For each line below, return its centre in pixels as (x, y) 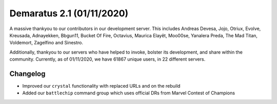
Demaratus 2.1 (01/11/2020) (69, 13)
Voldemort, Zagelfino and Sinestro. (46, 43)
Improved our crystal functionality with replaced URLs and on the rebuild (101, 86)
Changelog (27, 74)
